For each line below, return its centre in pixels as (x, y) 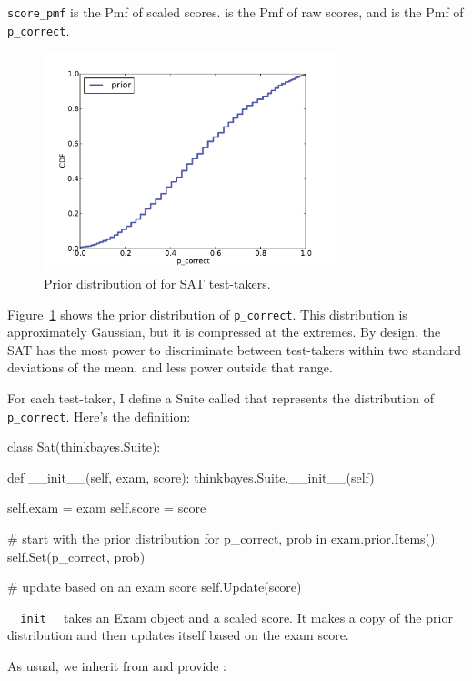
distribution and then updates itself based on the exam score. (178, 635)
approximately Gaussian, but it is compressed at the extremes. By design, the (224, 332)
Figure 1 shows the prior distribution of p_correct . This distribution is (207, 314)
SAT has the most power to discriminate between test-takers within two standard (235, 349)
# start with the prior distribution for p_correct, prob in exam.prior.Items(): (223, 538)
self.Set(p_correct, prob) (76, 556)
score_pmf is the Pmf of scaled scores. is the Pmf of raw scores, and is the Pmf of (236, 12)
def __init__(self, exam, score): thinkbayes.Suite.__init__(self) (191, 477)
